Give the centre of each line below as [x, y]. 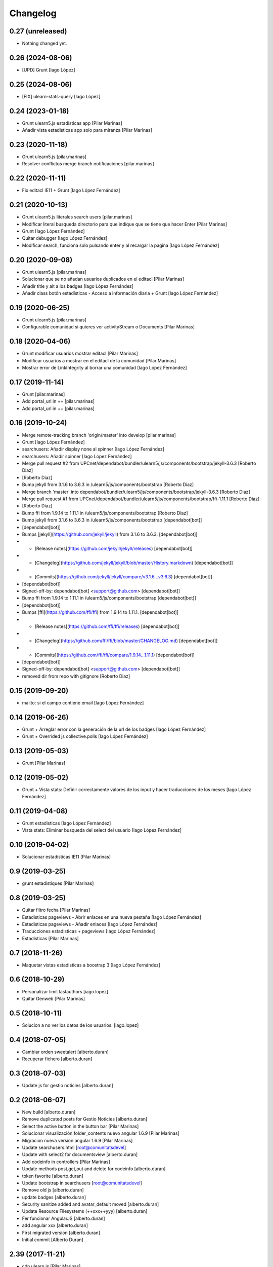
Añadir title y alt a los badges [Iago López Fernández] [78, 286]
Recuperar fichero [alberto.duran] [57, 1059]
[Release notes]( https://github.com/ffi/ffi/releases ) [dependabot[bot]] [107, 626]
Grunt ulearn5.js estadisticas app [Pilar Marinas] [72, 123]
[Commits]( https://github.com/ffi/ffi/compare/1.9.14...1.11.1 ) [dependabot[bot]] [115, 655]
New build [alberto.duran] [49, 1112]
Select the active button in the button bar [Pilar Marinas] [80, 1126]
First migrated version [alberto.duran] [61, 1233]
